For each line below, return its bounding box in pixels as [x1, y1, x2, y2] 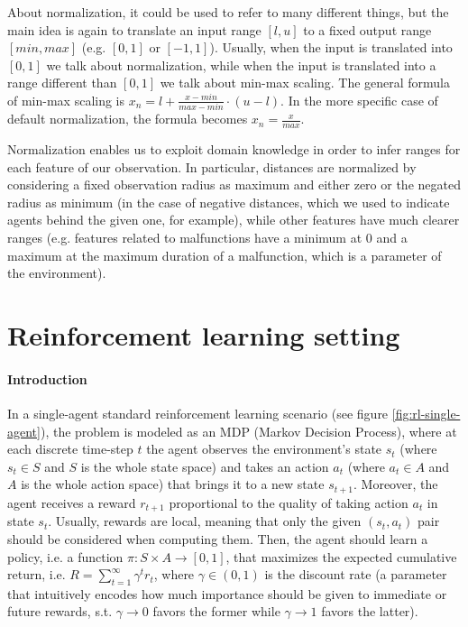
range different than [7, 73, 117, 92]
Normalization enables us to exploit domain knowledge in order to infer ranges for [7, 140, 461, 159]
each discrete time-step [7, 439, 133, 458]
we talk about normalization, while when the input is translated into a [46, 55, 436, 74]
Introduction [7, 369, 87, 388]
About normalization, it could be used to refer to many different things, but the [7, 3, 449, 21]
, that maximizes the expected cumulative [225, 547, 457, 566]
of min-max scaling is [7, 90, 125, 109]
